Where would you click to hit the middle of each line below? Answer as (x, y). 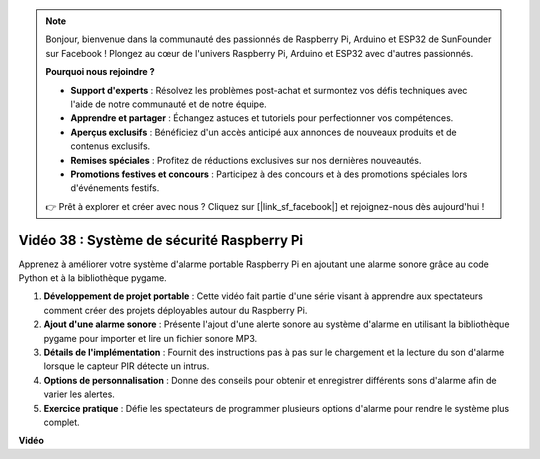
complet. (61, 422)
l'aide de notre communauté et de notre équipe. (168, 104)
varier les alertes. (79, 394)
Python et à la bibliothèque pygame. (92, 277)
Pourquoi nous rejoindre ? (100, 72)
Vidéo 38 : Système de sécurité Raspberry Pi (161, 240)
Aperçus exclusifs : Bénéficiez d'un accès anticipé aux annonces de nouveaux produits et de (263, 132)
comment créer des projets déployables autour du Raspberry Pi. (175, 310)
